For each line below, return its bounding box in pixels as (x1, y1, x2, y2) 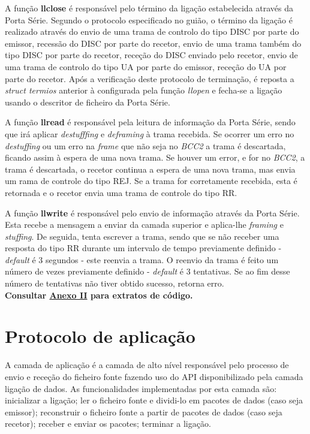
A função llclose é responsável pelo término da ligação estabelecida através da (5, 2, 294, 14)
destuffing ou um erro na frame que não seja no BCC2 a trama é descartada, (5, 139, 286, 152)
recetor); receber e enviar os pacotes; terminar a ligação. (5, 417, 211, 430)
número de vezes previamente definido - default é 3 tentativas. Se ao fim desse (5, 265, 290, 278)
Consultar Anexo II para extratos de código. (5, 288, 193, 301)
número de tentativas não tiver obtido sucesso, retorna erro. (5, 277, 224, 290)
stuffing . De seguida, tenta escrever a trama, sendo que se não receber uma (5, 230, 279, 242)
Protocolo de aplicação (5, 324, 195, 348)
